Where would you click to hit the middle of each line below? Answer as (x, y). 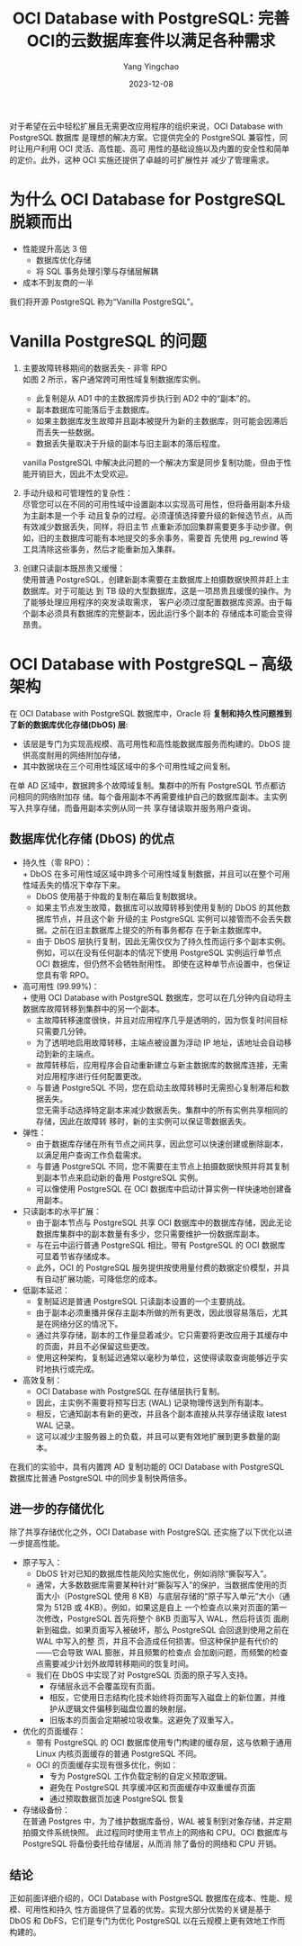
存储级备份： (46, 1810)
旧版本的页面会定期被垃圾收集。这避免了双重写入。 (144, 1720)
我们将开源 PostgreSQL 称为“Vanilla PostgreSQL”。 (104, 302)
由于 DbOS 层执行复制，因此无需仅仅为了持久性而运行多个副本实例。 (163, 941)
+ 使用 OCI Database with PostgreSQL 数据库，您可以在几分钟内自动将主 (157, 997)
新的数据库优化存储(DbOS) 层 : (72, 725)
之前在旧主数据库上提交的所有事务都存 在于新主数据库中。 (159, 930)
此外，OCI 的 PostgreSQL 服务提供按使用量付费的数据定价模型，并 (159, 1267)
